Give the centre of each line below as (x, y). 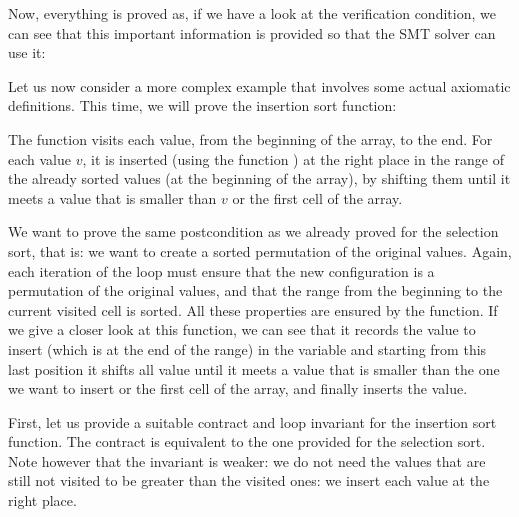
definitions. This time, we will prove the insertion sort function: (202, 105)
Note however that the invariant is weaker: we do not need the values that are (247, 460)
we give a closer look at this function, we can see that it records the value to (242, 329)
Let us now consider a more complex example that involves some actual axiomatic (259, 85)
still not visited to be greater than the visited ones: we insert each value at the (249, 480)
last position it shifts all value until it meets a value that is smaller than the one (254, 368)
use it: (27, 52)
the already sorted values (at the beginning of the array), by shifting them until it (259, 178)
